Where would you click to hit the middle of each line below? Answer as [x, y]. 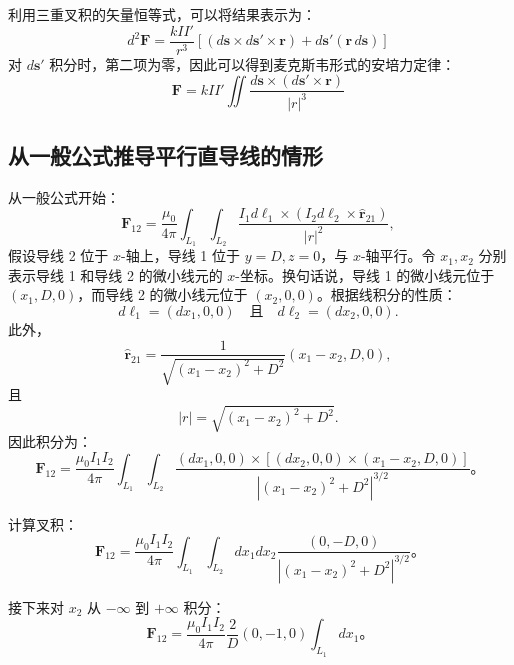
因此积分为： [50, 441]
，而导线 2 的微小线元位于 [162, 294]
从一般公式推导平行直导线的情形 [165, 155]
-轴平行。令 [398, 255]
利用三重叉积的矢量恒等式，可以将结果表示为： [162, 14]
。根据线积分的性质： [386, 294]
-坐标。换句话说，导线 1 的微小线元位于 [365, 274]
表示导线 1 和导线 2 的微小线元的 [115, 274]
